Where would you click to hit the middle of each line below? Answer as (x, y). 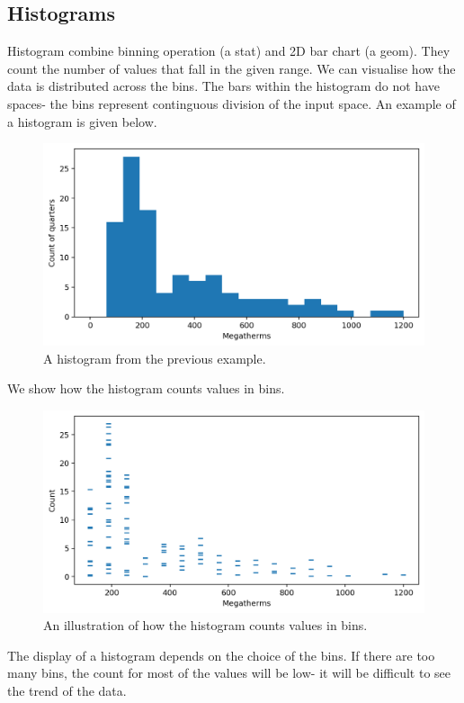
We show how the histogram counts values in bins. (146, 388)
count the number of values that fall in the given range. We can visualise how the (232, 68)
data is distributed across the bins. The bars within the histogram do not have (223, 86)
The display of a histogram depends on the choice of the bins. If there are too (221, 655)
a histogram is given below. (82, 121)
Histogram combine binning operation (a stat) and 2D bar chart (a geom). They (229, 51)
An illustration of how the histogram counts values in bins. (205, 625)
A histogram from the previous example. (155, 358)
